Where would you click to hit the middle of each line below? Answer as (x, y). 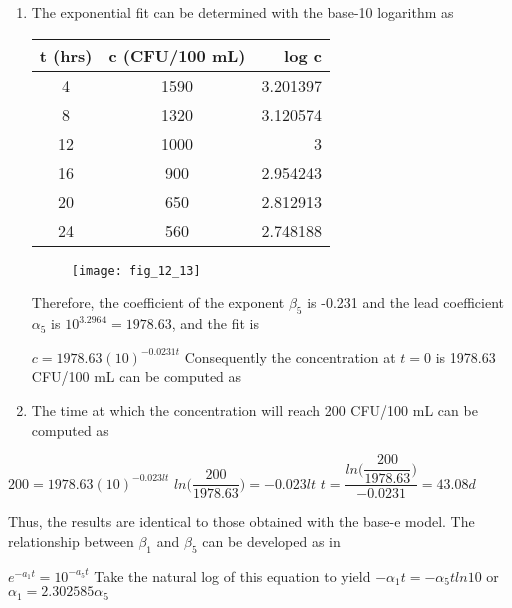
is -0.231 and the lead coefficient (406, 302)
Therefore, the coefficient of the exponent (158, 302)
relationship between (71, 540)
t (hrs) (66, 55)
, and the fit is (215, 323)
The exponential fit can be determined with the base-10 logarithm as (242, 12)
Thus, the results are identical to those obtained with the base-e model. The (241, 521)
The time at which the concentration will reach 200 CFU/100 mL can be (254, 410)
